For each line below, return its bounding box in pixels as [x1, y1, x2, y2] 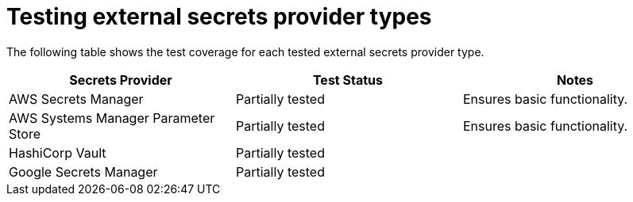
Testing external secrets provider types [6, 3, 432, 30]
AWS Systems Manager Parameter [9, 109, 215, 126]
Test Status [312, 71, 383, 88]
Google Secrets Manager [9, 163, 158, 180]
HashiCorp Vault [9, 144, 106, 161]
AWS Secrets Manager [9, 90, 144, 107]
